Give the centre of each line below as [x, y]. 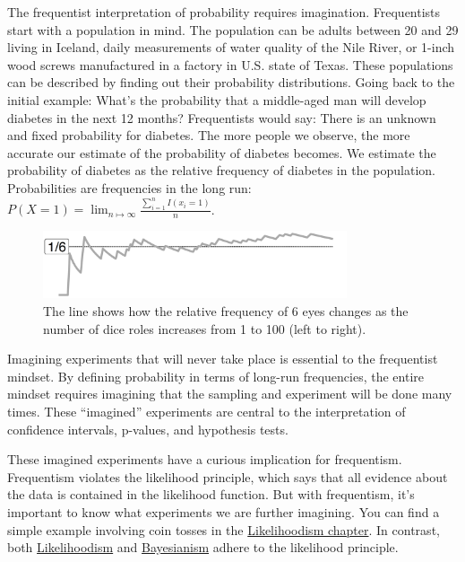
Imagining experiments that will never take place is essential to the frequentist [223, 359]
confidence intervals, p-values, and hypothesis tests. [148, 429]
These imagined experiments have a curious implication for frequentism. [205, 459]
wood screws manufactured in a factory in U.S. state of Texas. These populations [230, 64]
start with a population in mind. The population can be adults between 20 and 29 [233, 29]
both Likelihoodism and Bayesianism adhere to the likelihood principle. [203, 547]
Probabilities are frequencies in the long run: [129, 187]
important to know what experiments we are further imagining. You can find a [224, 511]
